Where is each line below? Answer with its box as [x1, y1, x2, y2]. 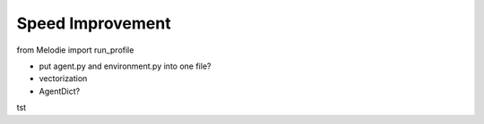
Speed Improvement [16, 13, 171, 33]
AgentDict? [39, 86, 81, 96]
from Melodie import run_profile [16, 45, 134, 55]
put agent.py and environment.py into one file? [39, 61, 212, 71]
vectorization [39, 73, 88, 84]
